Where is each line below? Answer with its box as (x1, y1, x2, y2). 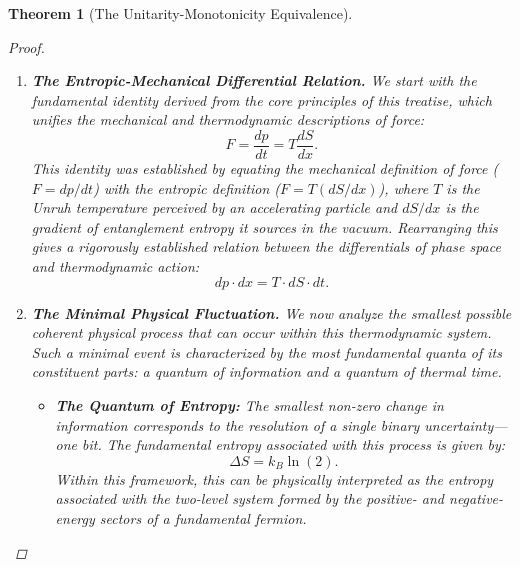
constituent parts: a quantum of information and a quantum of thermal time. (31, 361, 502, 382)
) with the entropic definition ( (93, 177, 281, 198)
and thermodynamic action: (31, 256, 200, 276)
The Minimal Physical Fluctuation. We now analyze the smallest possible (31, 302, 512, 323)
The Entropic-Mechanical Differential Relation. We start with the (31, 70, 477, 91)
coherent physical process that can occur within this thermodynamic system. (31, 322, 492, 343)
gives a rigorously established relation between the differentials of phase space (31, 236, 501, 257)
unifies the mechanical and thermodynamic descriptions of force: (31, 109, 425, 130)
